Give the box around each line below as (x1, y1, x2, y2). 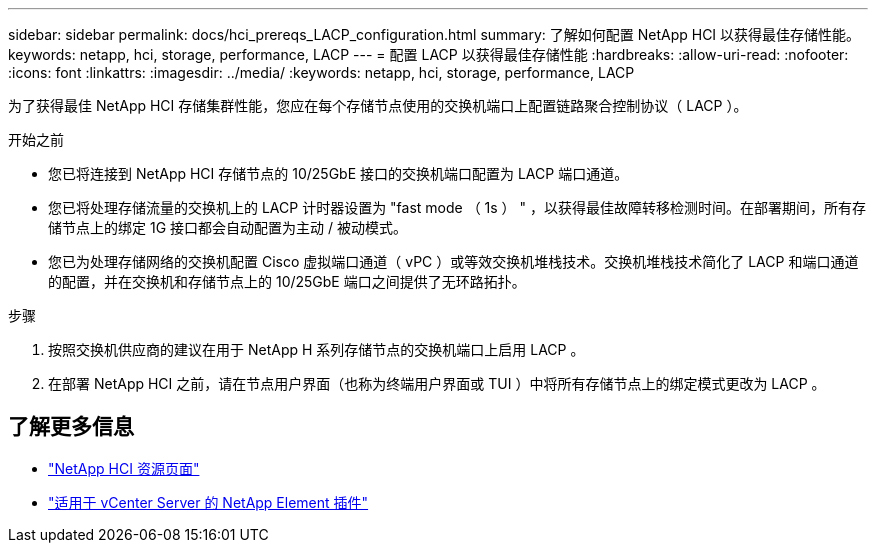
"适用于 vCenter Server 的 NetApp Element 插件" (48, 493, 369, 511)
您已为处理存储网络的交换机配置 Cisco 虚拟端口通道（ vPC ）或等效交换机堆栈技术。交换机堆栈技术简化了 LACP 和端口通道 (48, 253, 859, 270)
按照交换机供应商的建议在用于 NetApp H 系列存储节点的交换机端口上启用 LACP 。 (48, 341, 585, 358)
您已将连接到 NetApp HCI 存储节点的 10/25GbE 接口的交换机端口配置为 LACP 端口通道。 (48, 165, 629, 182)
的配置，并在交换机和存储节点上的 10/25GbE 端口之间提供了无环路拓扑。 (48, 273, 526, 290)
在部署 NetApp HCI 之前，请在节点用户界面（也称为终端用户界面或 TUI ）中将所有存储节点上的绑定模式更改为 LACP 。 (48, 375, 826, 392)
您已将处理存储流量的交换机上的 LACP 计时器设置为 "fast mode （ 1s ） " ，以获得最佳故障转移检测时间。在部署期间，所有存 (48, 199, 867, 216)
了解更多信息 (8, 414, 134, 440)
